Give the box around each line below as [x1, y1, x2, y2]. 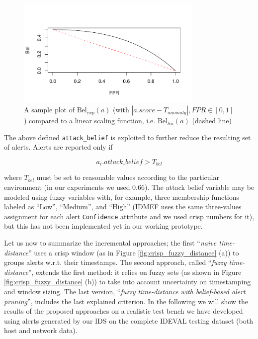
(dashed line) [192, 115, 232, 126]
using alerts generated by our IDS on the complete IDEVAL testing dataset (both [4, 315, 253, 326]
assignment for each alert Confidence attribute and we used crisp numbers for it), [4, 211, 255, 221]
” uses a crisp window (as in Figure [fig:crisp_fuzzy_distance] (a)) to [28, 247, 239, 257]
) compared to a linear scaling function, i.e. [24, 115, 156, 126]
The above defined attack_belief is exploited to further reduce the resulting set [4, 132, 251, 142]
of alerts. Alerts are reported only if [4, 142, 113, 152]
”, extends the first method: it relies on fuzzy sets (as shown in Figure [28, 266, 242, 277]
